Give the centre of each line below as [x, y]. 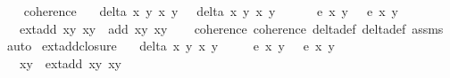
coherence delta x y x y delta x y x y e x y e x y [211, 11]
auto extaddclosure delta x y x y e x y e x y [171, 46]
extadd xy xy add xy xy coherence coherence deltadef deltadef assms [231, 28]
